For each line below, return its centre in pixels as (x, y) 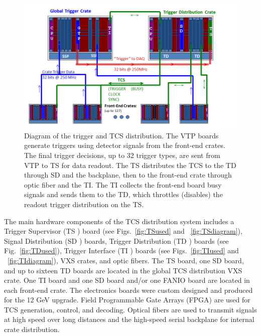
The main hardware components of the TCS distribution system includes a (119, 221)
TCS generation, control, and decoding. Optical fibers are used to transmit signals (130, 309)
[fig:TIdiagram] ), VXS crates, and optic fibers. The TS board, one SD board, (126, 260)
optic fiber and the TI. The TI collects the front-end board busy (123, 184)
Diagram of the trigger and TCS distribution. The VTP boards (121, 135)
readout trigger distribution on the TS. (84, 204)
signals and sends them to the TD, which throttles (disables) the (123, 194)
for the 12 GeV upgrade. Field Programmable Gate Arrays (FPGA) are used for (127, 300)
